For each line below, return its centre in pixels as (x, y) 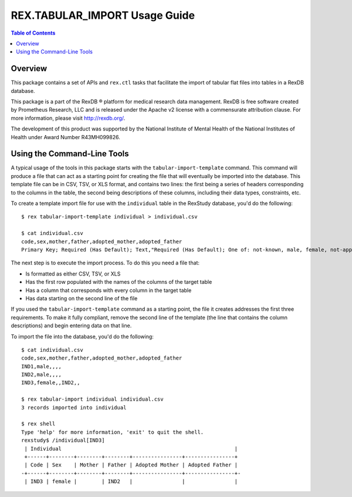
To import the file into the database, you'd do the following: (82, 336)
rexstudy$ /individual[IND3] (63, 440)
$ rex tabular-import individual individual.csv (92, 399)
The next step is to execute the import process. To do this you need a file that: (105, 263)
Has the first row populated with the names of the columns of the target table (119, 282)
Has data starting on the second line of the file (82, 298)
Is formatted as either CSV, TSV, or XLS (73, 274)
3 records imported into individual (74, 407)
